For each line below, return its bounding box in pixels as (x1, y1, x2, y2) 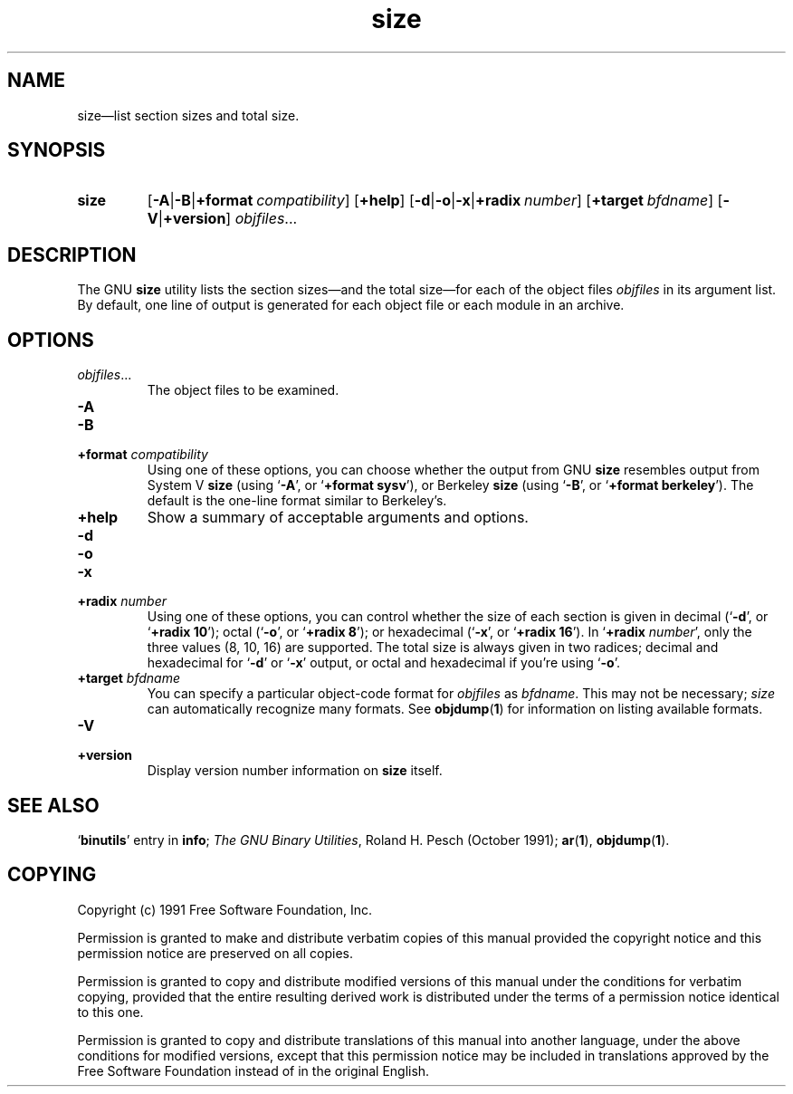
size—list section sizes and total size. (77, 107, 300, 123)
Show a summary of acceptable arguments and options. (147, 508, 529, 527)
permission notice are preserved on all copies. (77, 945, 353, 961)
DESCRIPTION (7, 243, 137, 266)
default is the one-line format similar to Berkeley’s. (147, 493, 447, 509)
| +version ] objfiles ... (158, 209, 298, 228)
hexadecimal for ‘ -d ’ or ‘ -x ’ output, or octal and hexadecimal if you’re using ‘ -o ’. (147, 655, 620, 671)
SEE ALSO (7, 793, 100, 817)
